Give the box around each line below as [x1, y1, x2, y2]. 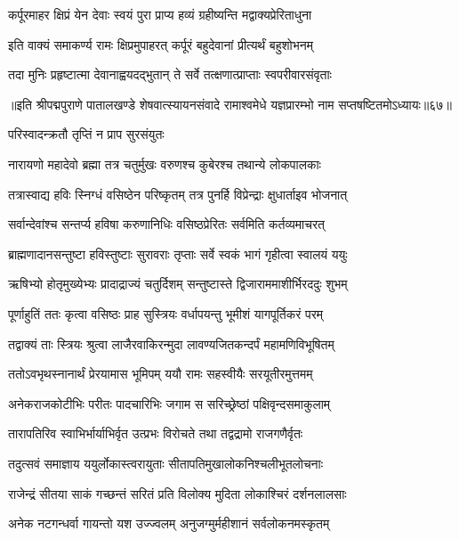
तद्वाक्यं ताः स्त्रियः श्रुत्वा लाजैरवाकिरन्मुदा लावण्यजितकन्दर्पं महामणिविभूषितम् [8, 334, 334, 353]
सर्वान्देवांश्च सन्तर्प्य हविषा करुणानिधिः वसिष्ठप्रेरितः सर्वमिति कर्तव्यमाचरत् [8, 215, 325, 233]
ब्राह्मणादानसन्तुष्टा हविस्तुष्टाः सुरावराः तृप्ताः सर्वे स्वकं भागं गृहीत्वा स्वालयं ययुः [8, 244, 348, 263]
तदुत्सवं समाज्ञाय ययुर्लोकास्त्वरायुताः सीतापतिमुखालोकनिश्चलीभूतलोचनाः [8, 453, 324, 472]
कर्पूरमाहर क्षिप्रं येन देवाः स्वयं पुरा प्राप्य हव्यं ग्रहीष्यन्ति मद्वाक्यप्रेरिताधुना [8, 5, 312, 23]
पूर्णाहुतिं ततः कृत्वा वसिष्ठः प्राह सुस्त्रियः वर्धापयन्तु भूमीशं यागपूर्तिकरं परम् [8, 304, 324, 323]
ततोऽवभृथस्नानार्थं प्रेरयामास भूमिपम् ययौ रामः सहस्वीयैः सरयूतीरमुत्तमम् [8, 364, 313, 383]
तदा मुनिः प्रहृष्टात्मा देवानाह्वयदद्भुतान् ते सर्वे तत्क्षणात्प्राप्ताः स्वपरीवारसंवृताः [8, 65, 332, 84]
